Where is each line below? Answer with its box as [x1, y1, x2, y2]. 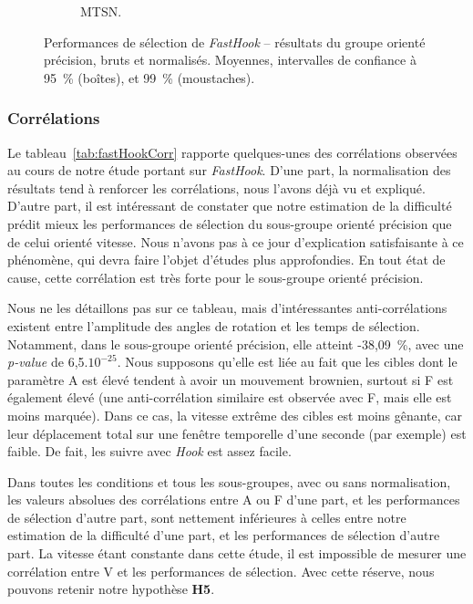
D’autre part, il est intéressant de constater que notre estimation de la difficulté [7, 196, 452, 215]
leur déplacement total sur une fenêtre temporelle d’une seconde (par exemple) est [7, 423, 467, 443]
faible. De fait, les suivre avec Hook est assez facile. [7, 442, 292, 461]
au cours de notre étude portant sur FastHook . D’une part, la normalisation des [7, 161, 451, 180]
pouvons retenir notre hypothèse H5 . [7, 579, 215, 599]
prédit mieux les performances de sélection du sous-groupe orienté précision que [7, 213, 452, 233]
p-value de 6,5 [7, 352, 85, 371]
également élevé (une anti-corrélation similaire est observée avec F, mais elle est [7, 388, 452, 407]
